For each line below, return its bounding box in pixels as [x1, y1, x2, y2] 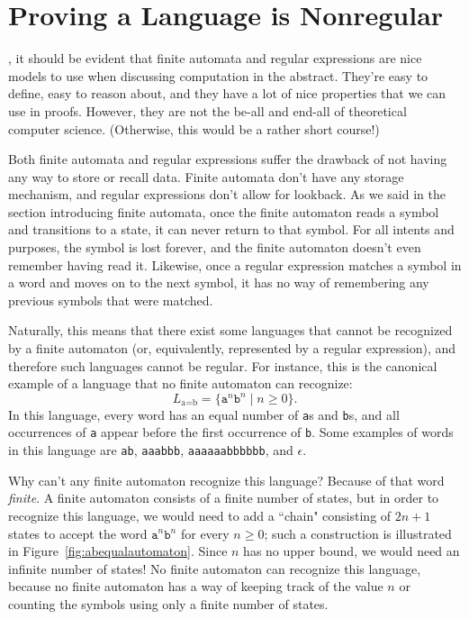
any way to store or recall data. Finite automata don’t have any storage [8, 167, 404, 186]
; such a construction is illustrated [264, 523, 452, 542]
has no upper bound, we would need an [243, 542, 460, 560]
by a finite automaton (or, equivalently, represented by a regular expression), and [8, 339, 456, 358]
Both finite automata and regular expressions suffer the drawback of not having [8, 150, 447, 168]
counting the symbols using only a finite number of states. [8, 594, 329, 613]
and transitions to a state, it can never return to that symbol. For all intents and [8, 220, 455, 239]
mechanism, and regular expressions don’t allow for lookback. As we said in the [8, 185, 446, 204]
